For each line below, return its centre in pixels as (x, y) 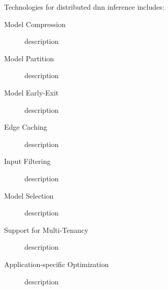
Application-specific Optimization (57, 264)
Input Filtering (27, 161)
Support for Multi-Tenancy (46, 229)
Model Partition (29, 58)
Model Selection (29, 195)
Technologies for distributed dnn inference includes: (84, 7)
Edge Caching (26, 127)
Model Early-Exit (32, 92)
